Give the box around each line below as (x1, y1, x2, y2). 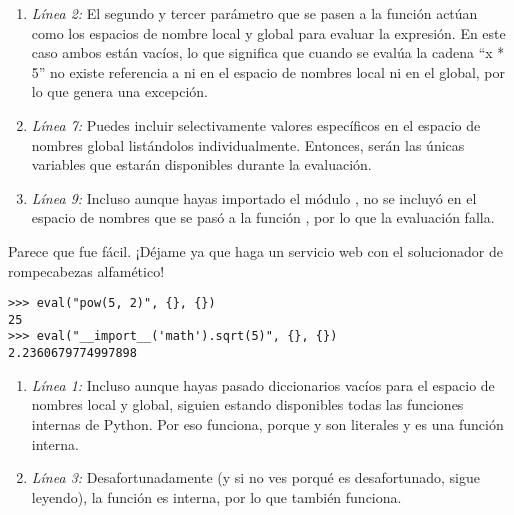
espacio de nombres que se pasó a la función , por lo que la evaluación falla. (31, 207, 495, 228)
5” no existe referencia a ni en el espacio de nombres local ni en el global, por (31, 61, 506, 82)
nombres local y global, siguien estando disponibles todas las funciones (31, 394, 464, 415)
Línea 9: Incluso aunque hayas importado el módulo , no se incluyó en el (31, 187, 477, 208)
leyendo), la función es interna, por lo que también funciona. (31, 486, 402, 507)
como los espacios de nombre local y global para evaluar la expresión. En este (31, 22, 506, 43)
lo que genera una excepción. (31, 81, 209, 102)
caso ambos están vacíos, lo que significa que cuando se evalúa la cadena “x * (31, 42, 505, 63)
